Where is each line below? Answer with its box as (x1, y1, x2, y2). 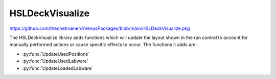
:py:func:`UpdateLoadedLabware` (22, 65, 94, 71)
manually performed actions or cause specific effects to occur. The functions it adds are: (9, 42, 197, 48)
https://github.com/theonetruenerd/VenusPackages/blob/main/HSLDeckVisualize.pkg (9, 25, 190, 31)
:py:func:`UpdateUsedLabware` (22, 58, 89, 64)
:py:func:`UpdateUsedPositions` (22, 51, 89, 57)
